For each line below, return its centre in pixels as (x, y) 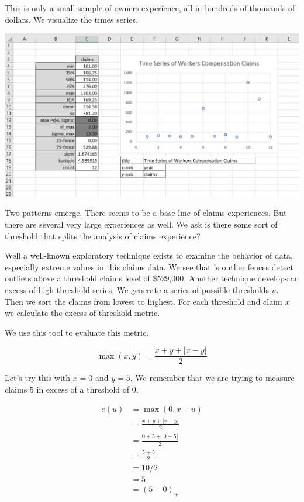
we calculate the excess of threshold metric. (82, 313)
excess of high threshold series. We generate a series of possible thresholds (137, 289)
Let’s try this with (37, 378)
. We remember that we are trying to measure (212, 378)
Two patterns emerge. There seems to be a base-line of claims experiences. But (146, 213)
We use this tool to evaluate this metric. (77, 332)
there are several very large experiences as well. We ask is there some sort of (141, 224)
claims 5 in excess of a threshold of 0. (72, 389)
